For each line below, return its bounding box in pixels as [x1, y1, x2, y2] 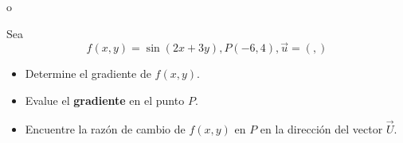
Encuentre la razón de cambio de [25, 120, 186, 137]
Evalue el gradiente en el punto [25, 92, 185, 108]
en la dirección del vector [260, 120, 383, 137]
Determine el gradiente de [25, 65, 151, 82]
